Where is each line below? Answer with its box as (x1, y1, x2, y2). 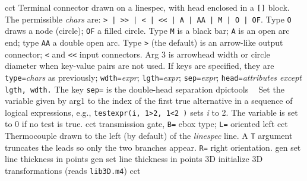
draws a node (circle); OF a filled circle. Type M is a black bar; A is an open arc (5, 24, 290, 37)
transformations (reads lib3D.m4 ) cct (5, 164, 141, 176)
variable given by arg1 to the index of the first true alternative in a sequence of (5, 94, 293, 107)
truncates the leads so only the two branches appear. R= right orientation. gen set (5, 141, 301, 153)
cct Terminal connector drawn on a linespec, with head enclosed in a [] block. (5, 1, 290, 13)
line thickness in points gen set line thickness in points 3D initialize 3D (5, 153, 263, 165)
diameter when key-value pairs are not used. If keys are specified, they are (5, 59, 274, 72)
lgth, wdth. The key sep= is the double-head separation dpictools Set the (5, 82, 284, 95)
